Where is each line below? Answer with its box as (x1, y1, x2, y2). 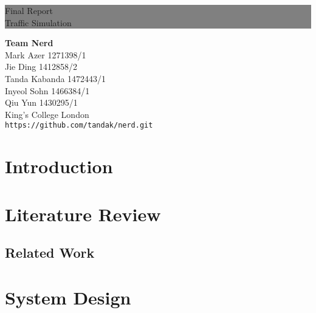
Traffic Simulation (5, 16, 72, 29)
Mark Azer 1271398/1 (5, 48, 86, 61)
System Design (5, 284, 131, 309)
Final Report (5, 4, 53, 16)
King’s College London (5, 108, 89, 120)
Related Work (5, 243, 95, 262)
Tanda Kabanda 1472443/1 (5, 72, 106, 84)
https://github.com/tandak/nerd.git (5, 121, 153, 130)
